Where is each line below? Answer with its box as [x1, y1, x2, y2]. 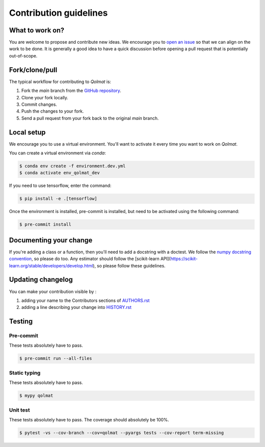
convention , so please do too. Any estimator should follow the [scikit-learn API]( [9, 256, 171, 262]
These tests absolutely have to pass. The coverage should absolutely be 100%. [9, 417, 169, 422]
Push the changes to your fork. [21, 108, 84, 114]
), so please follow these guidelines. [93, 263, 166, 268]
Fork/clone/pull [9, 65, 57, 74]
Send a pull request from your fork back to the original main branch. [21, 115, 159, 121]
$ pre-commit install [19, 222, 72, 227]
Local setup [9, 128, 46, 136]
